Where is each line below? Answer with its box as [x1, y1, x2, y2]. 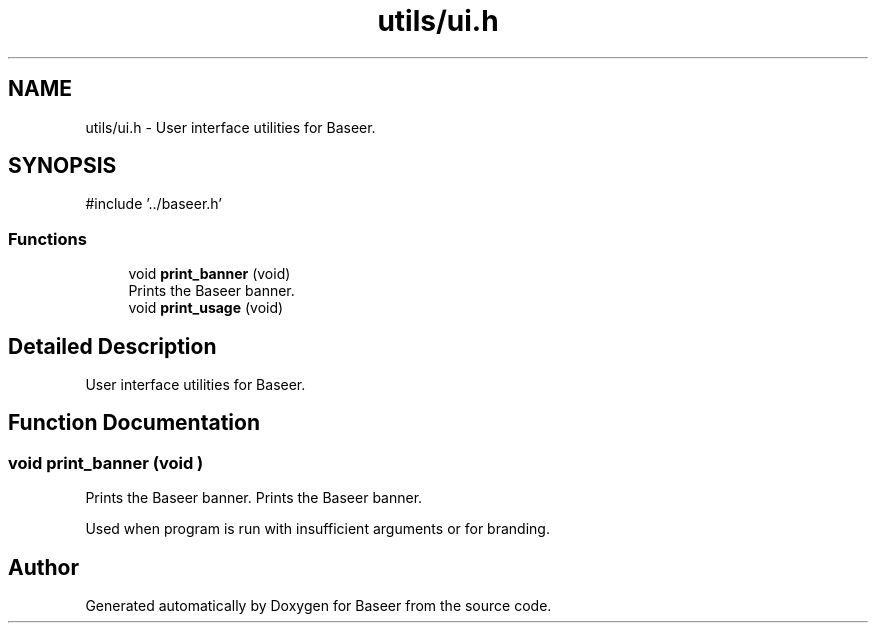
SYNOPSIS [8, 153, 117, 179]
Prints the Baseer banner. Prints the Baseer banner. [85, 489, 423, 507]
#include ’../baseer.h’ [85, 195, 222, 213]
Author [8, 554, 79, 580]
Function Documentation [8, 410, 260, 436]
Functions [8, 228, 87, 249]
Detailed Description [8, 333, 217, 359]
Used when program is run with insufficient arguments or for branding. [85, 520, 550, 538]
